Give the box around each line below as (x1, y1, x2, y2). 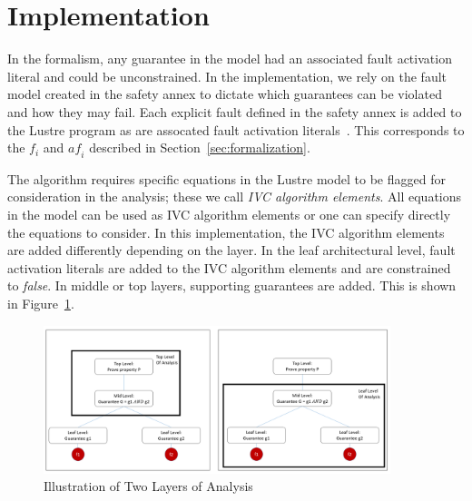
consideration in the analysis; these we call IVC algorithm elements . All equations (7, 187, 462, 206)
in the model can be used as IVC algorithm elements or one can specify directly (7, 205, 451, 224)
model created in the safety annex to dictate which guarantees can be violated (7, 84, 442, 103)
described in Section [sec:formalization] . (89, 138, 310, 157)
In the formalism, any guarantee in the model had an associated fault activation (7, 49, 452, 68)
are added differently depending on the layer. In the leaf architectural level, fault (7, 241, 456, 260)
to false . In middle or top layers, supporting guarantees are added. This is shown (7, 276, 457, 295)
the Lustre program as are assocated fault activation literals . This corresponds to (7, 120, 465, 139)
